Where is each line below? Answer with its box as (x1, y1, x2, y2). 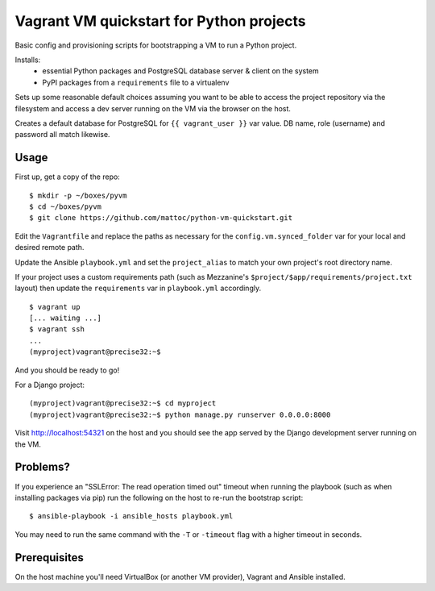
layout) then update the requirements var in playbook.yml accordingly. (14, 283, 262, 293)
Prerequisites (14, 551, 84, 564)
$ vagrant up (29, 302, 81, 311)
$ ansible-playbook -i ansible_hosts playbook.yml (29, 512, 234, 521)
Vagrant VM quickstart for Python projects (14, 12, 306, 30)
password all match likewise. (14, 130, 110, 139)
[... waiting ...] (29, 314, 102, 323)
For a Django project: (14, 380, 85, 390)
